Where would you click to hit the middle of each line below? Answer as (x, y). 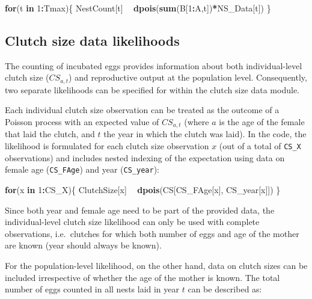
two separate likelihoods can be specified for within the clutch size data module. (152, 89)
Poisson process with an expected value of (82, 122)
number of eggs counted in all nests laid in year (92, 289)
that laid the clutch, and (50, 134)
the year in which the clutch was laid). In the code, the (205, 134)
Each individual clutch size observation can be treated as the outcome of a (142, 110)
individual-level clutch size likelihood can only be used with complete (132, 222)
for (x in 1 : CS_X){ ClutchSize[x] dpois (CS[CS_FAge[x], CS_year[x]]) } (143, 189)
